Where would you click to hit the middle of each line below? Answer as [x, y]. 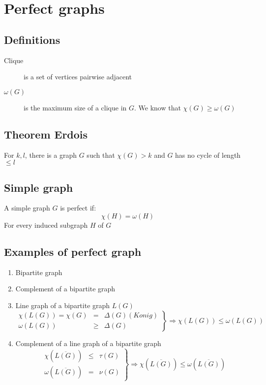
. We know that [158, 107]
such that [101, 155]
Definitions [32, 39]
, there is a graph [51, 155]
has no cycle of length [208, 155]
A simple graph [27, 208]
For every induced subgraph [46, 225]
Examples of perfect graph [73, 251]
